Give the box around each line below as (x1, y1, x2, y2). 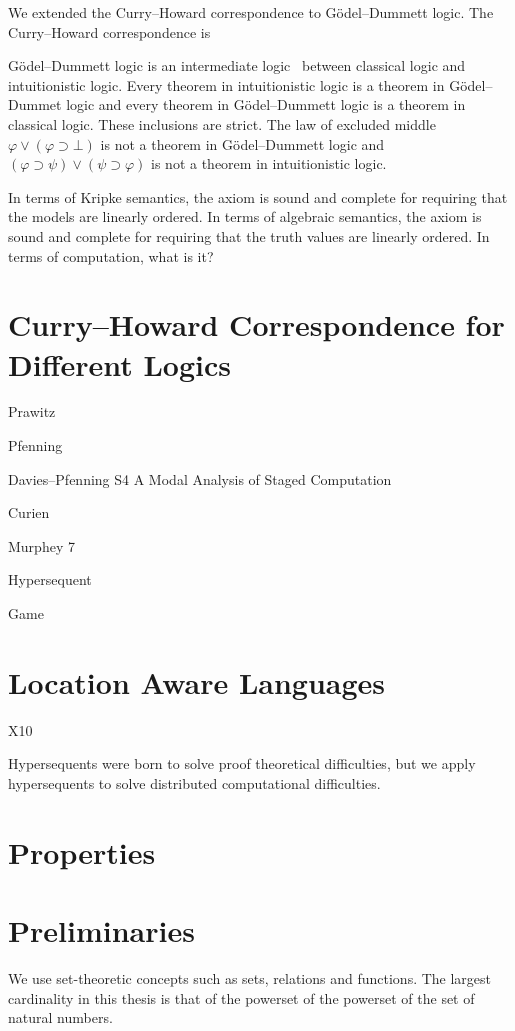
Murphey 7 (8, 535, 75, 556)
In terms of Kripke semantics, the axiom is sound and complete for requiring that (8, 186, 508, 207)
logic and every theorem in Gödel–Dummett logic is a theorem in (66, 94, 466, 115)
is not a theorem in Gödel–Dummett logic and (100, 133, 385, 154)
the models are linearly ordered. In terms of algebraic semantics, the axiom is (8, 206, 482, 227)
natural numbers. (8, 1007, 113, 1028)
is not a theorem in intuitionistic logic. (151, 153, 387, 174)
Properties (8, 831, 156, 872)
